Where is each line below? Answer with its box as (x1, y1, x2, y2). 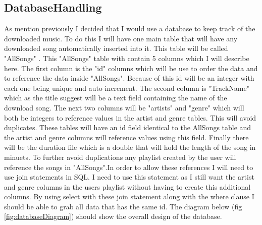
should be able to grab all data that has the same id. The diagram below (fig (4, 201, 242, 211)
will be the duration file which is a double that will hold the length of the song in (4, 142, 256, 152)
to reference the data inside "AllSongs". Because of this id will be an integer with (4, 73, 254, 83)
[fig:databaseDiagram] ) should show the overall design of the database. (4, 211, 222, 221)
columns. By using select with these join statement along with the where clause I (4, 191, 254, 202)
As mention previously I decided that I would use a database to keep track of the (4, 23, 255, 34)
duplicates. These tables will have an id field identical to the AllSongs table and (4, 122, 251, 133)
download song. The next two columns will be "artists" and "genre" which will (4, 102, 244, 112)
